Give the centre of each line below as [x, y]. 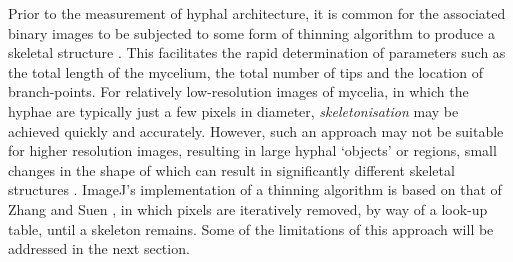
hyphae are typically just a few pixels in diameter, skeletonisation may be [233, 110]
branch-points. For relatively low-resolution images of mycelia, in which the [238, 91]
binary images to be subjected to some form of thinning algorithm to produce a [251, 32]
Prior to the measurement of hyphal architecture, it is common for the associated [257, 13]
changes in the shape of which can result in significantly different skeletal [231, 169]
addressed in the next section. [99, 248]
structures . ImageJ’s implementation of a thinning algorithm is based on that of [255, 189]
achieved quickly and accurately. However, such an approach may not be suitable [256, 130]
